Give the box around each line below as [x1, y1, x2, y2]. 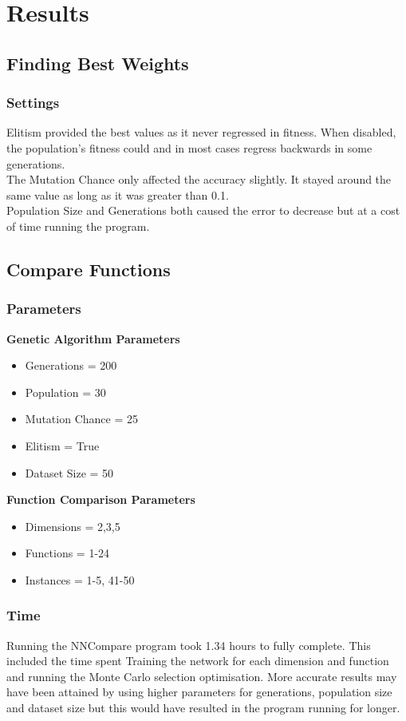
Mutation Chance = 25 [25, 410, 138, 427]
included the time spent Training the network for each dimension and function [6, 652, 389, 669]
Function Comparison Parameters [6, 491, 195, 508]
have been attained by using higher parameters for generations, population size [6, 683, 392, 700]
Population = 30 [25, 383, 106, 400]
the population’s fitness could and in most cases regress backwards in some [6, 139, 372, 156]
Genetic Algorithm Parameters [6, 330, 180, 347]
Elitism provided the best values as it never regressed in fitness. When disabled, [6, 124, 396, 141]
